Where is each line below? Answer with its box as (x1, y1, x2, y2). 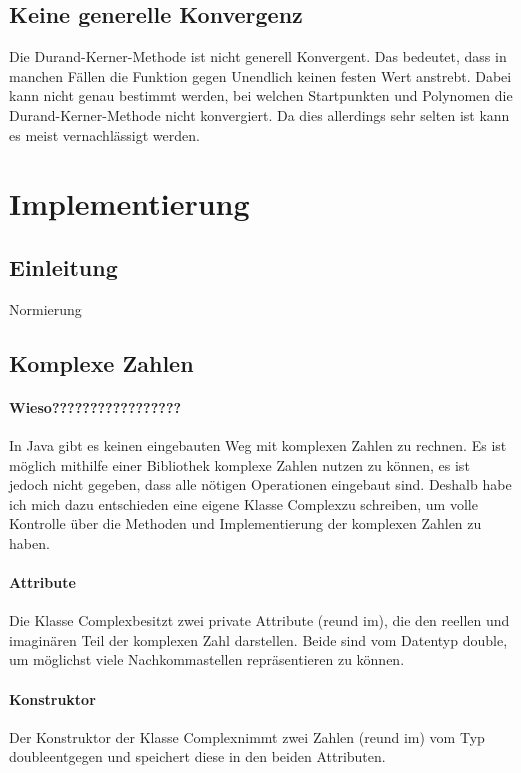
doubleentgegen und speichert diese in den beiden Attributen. (9, 746, 386, 767)
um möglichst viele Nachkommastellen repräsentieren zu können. (9, 649, 405, 670)
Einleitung (9, 251, 118, 282)
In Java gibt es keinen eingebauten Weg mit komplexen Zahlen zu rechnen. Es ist (9, 434, 507, 455)
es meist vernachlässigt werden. (9, 124, 200, 145)
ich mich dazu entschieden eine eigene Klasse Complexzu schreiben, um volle (9, 493, 478, 514)
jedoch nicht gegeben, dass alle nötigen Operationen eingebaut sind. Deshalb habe (9, 474, 512, 495)
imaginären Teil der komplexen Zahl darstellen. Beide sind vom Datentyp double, (9, 629, 508, 650)
